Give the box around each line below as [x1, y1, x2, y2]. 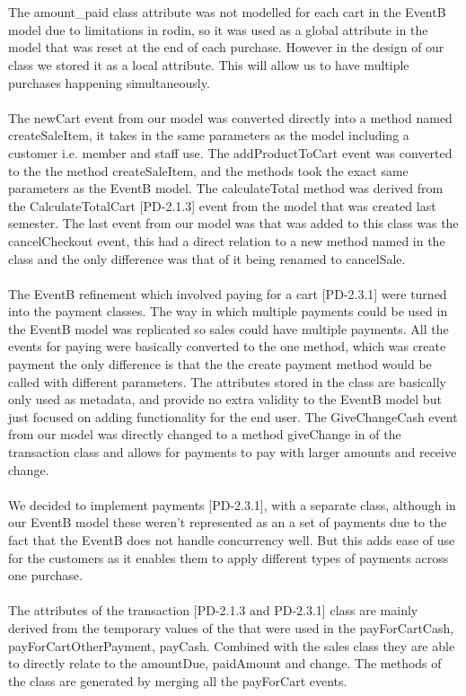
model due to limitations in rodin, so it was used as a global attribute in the [8, 20, 428, 39]
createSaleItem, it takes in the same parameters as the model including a [8, 126, 409, 145]
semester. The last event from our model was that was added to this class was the [8, 214, 459, 233]
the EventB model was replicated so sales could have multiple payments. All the [8, 319, 449, 338]
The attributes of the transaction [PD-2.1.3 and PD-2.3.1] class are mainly [8, 601, 418, 620]
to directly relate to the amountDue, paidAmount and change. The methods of [8, 654, 442, 673]
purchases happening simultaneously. [8, 73, 210, 92]
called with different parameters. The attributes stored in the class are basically [8, 372, 446, 391]
